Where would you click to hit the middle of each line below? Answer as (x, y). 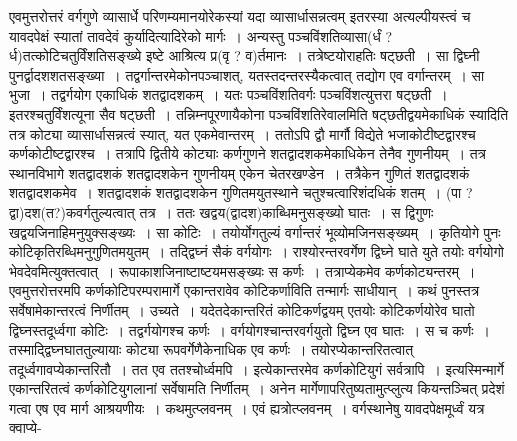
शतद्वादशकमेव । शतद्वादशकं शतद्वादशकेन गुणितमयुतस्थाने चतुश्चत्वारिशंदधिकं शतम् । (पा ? (241, 192)
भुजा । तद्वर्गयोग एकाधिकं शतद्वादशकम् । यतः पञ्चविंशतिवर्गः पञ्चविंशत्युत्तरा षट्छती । (228, 94)
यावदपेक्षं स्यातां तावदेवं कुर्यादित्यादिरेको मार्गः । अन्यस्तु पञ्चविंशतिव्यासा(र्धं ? (201, 35)
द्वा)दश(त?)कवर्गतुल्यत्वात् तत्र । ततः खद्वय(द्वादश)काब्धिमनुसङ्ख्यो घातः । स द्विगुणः (221, 211)
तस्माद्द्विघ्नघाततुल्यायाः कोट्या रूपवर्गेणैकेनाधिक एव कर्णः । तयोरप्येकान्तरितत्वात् (211, 349)
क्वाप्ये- (25, 427)
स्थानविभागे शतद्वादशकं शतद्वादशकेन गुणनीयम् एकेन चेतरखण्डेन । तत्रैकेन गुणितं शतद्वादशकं (239, 172)
